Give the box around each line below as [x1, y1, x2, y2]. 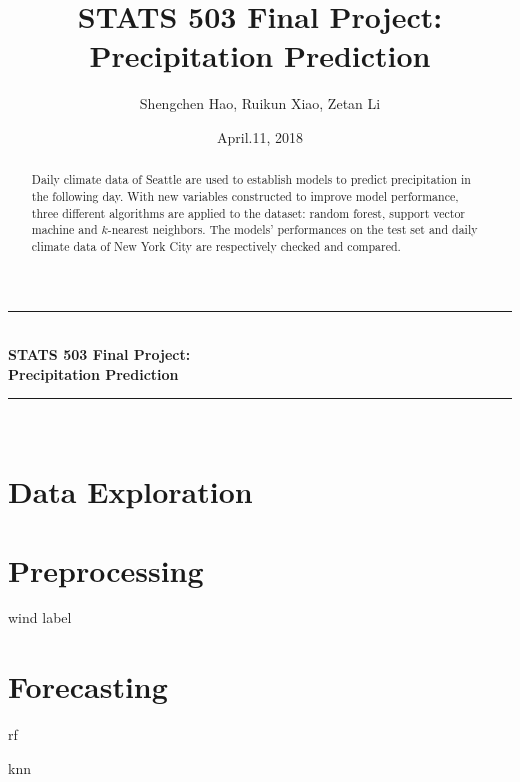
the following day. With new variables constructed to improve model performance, [31, 187, 459, 204]
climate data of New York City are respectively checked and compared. [31, 237, 401, 254]
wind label [8, 607, 72, 628]
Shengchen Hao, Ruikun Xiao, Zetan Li [139, 93, 381, 114]
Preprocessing [8, 549, 204, 590]
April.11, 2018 [216, 126, 303, 147]
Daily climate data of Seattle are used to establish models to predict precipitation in [31, 171, 471, 188]
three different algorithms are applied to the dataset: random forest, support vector [31, 204, 466, 221]
